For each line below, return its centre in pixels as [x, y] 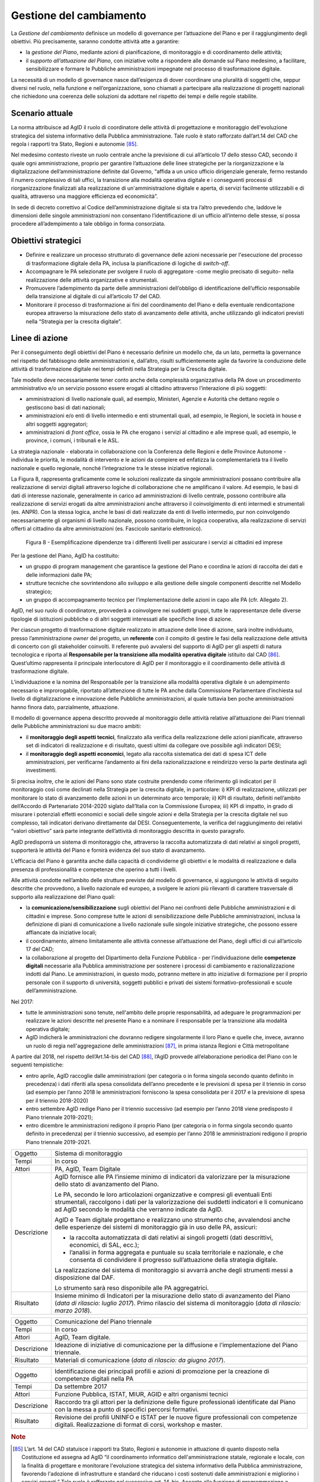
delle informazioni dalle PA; [59, 574]
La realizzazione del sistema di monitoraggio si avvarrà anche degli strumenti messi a [174, 1270]
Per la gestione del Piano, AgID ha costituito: [65, 556]
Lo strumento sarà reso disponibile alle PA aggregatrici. [132, 1288]
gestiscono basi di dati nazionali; [66, 407]
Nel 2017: [22, 1001]
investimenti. [41, 770]
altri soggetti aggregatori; [57, 424]
